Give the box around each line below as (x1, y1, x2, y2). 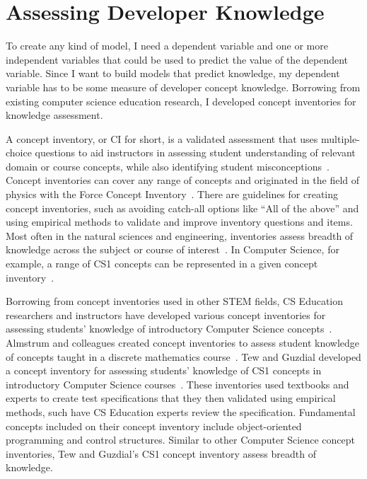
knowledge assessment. (6, 108, 103, 122)
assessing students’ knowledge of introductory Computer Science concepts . (6, 321, 332, 336)
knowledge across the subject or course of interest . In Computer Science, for (6, 242, 339, 257)
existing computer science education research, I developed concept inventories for (6, 93, 356, 108)
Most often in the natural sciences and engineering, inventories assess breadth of (6, 228, 354, 243)
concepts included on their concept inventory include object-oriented (6, 418, 302, 433)
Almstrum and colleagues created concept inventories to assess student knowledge (6, 335, 359, 350)
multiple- (320, 131, 360, 146)
